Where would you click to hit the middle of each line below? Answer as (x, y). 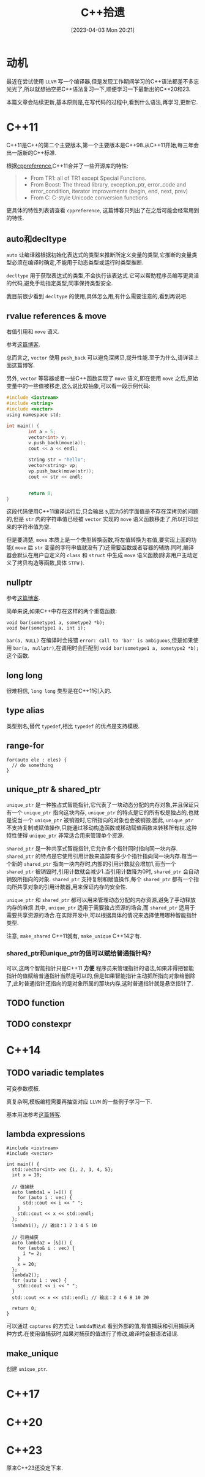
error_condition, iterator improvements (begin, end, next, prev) (109, 191)
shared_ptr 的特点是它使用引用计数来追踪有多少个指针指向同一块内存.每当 (99, 856)
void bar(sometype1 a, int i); (46, 628)
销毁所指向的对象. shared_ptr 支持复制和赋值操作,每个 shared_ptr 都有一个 (100, 879)
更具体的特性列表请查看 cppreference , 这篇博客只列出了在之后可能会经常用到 (103, 210)
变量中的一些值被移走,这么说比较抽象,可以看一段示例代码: (79, 386)
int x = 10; (27, 1175)
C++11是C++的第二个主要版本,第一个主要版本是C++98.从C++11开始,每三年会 (102, 145)
